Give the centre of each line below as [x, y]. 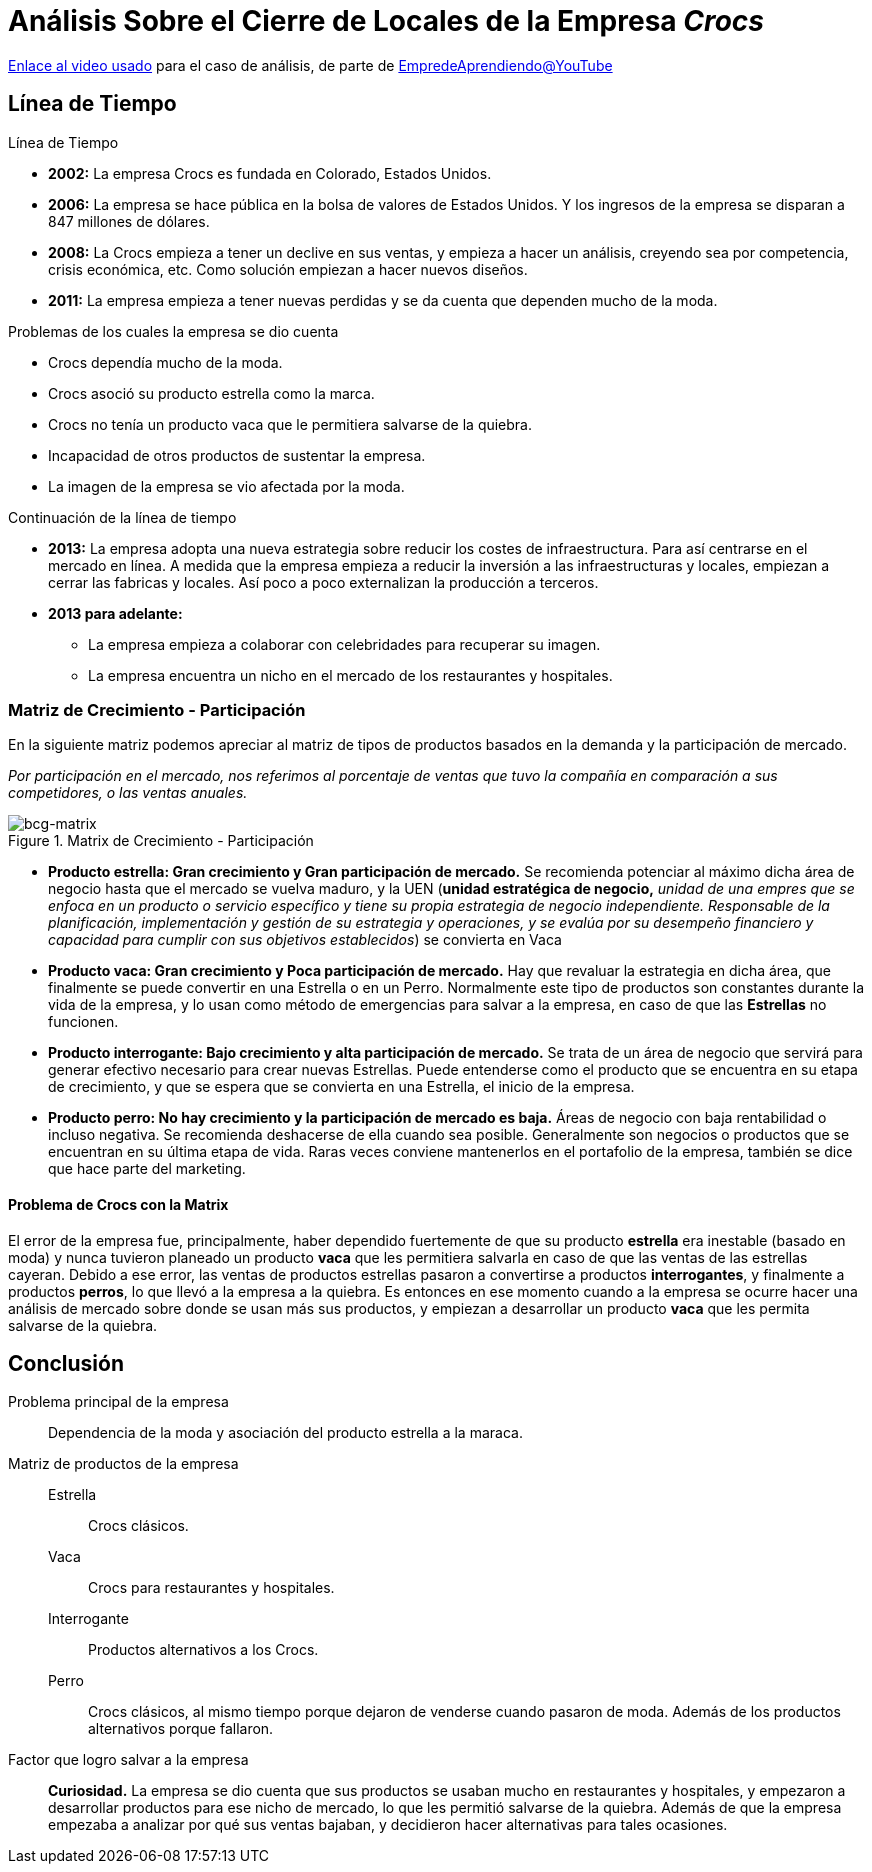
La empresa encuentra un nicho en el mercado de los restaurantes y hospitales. [350, 675]
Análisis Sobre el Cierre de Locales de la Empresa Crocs [386, 21]
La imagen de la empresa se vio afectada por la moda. [226, 486]
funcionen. [83, 1022]
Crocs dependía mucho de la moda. [165, 362]
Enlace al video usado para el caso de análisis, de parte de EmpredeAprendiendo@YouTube [310, 65]
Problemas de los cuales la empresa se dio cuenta [173, 331]
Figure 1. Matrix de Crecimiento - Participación [161, 841]
